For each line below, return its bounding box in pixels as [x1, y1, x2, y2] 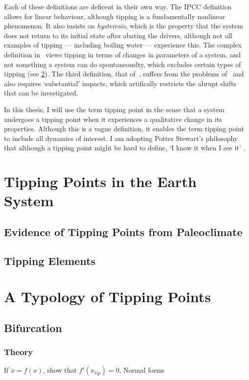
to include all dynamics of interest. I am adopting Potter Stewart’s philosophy [4, 133, 238, 143]
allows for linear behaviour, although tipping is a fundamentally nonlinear [4, 11, 226, 21]
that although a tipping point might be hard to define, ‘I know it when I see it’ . [4, 142, 246, 153]
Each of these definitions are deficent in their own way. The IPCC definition [4, 1, 232, 11]
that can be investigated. [4, 88, 78, 98]
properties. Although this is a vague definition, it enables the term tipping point [4, 123, 244, 134]
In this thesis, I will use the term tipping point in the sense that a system [4, 104, 225, 114]
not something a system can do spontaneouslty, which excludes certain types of [4, 59, 241, 69]
